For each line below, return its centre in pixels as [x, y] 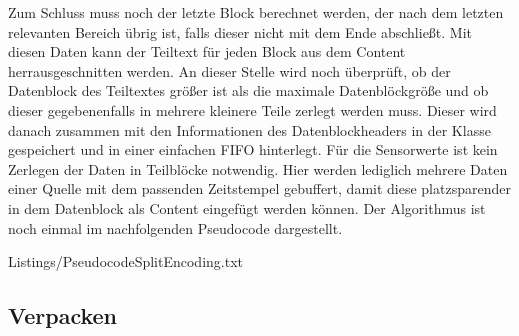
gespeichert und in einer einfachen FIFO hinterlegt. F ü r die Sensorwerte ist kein [253, 149]
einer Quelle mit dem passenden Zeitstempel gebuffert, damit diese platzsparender [259, 188]
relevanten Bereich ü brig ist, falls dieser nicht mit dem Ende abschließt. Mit [240, 31]
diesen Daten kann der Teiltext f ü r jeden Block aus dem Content [207, 51]
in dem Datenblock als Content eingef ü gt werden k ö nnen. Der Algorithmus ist [247, 207]
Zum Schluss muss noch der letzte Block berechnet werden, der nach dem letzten [256, 12]
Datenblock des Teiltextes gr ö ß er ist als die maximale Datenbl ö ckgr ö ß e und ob [248, 90]
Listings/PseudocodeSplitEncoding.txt [125, 261]
